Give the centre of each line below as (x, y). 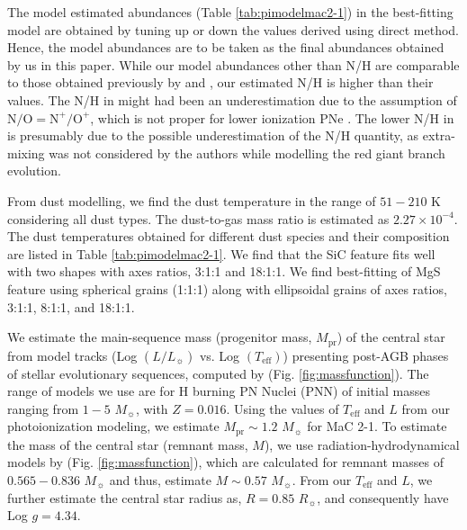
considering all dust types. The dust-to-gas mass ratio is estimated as (198, 218)
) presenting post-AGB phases (366, 355)
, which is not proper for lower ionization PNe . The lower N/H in (272, 117)
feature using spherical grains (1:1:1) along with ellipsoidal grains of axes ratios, (227, 288)
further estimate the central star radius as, (125, 497)
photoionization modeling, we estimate (113, 426)
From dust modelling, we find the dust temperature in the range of (192, 200)
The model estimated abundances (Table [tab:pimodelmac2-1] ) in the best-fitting (230, 12)
